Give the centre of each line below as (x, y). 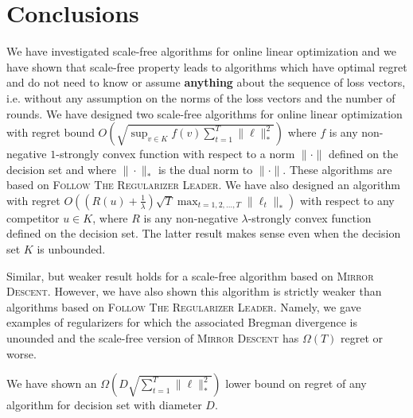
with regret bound (51, 132)
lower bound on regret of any (296, 383)
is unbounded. (71, 249)
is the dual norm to (205, 169)
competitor (33, 217)
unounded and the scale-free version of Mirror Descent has (153, 338)
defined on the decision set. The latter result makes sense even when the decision (204, 233)
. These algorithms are (337, 169)
